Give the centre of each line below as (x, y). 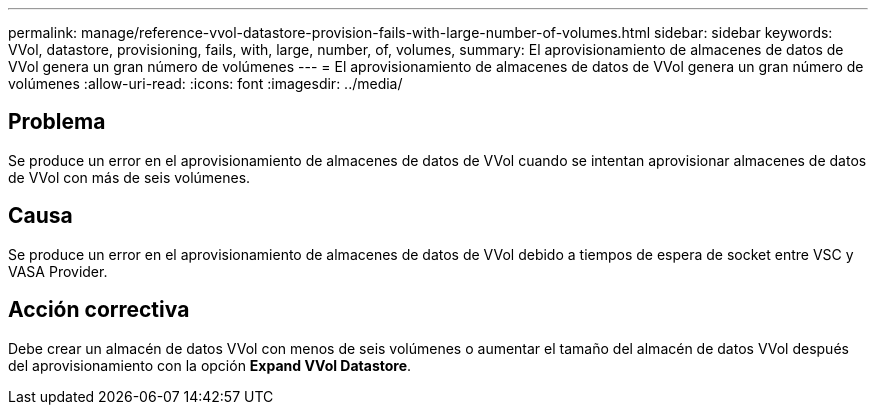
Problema (57, 122)
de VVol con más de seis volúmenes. (129, 177)
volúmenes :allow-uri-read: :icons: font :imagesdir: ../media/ (205, 83)
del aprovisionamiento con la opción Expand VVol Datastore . (210, 365)
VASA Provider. (58, 271)
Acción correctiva (99, 310)
